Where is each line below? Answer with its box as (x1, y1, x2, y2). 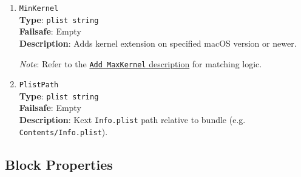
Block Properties (5, 155, 113, 173)
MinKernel (19, 4, 59, 13)
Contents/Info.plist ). (19, 125, 108, 138)
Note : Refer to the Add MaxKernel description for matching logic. (19, 57, 262, 70)
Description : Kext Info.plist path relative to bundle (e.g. (19, 113, 246, 126)
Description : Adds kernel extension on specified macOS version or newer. (19, 36, 297, 49)
